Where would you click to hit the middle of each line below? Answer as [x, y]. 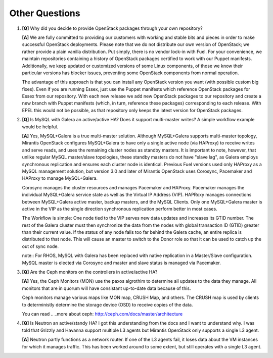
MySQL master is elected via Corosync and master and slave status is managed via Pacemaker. [121, 263]
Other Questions [45, 13]
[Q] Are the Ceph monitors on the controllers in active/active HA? [90, 272]
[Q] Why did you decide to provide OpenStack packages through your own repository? [112, 28]
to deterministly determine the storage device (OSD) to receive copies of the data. [107, 304]
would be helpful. [40, 127]
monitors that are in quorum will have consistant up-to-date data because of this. [107, 288]
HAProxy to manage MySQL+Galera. [60, 178]
